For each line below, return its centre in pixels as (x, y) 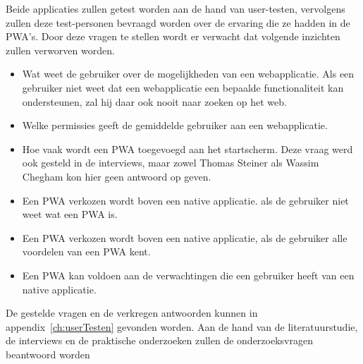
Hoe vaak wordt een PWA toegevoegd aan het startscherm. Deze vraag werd (187, 148)
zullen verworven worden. (60, 50)
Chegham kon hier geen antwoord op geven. (117, 176)
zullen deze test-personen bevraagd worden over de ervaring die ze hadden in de (178, 22)
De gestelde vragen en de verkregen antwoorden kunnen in (132, 313)
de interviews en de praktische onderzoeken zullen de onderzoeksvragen (159, 340)
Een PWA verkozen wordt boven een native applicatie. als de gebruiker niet (185, 200)
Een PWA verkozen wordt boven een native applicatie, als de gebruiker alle (185, 237)
